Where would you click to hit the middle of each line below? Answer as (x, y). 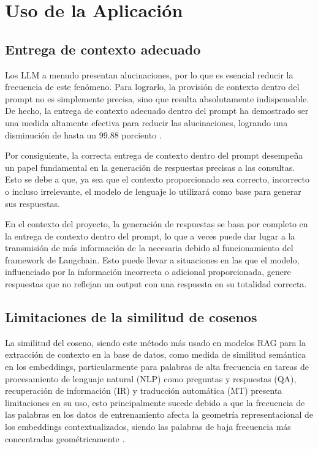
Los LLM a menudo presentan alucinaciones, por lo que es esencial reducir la (149, 74)
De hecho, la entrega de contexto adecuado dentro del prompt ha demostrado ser (157, 111)
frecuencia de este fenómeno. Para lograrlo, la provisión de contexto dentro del (152, 87)
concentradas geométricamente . (65, 438)
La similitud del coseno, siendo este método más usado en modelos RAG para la (156, 342)
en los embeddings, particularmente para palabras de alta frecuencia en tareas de (157, 367)
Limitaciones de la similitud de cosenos (131, 317)
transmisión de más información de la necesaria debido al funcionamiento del (149, 248)
